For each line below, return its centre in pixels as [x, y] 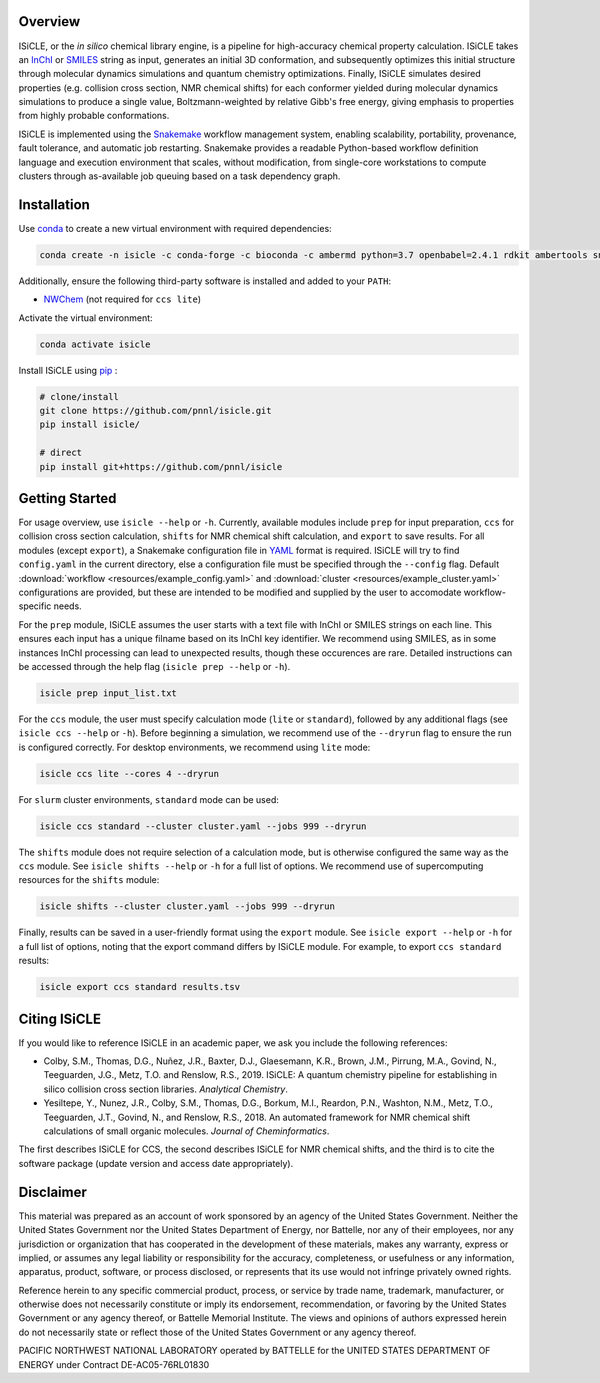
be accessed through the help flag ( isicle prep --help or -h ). [154, 666]
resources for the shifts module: [89, 880]
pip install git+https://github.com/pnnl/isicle [161, 466]
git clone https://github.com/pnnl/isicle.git [155, 411]
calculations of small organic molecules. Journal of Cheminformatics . [186, 1131]
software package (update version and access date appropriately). [156, 1163]
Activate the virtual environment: [86, 317]
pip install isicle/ [89, 424]
